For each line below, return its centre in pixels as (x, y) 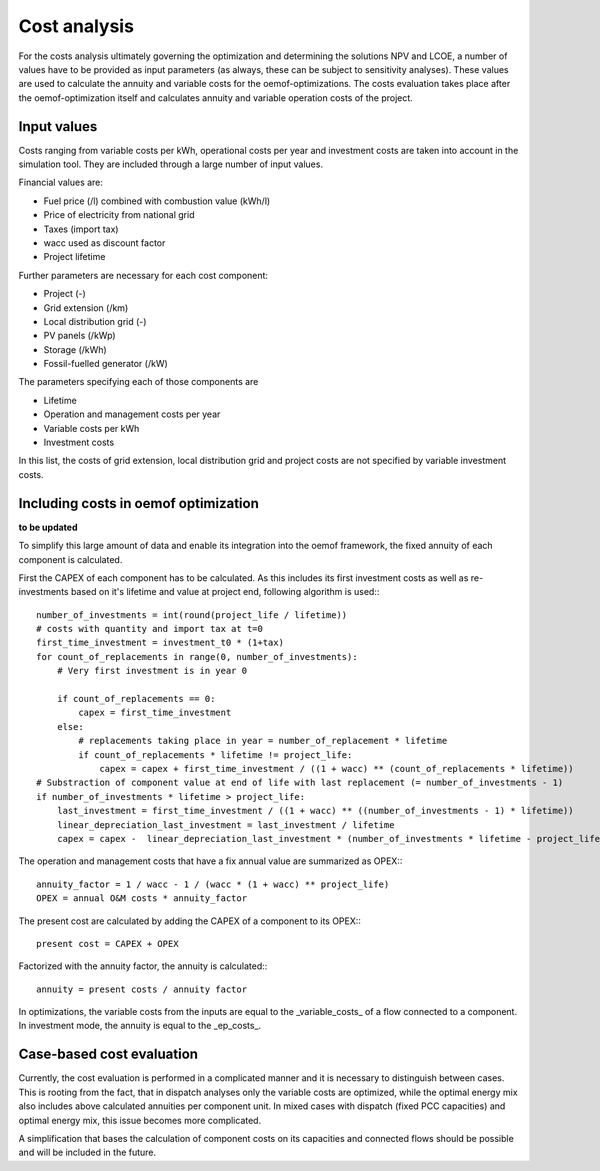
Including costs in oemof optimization (139, 503)
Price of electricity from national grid (119, 215)
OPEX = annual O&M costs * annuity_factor (142, 898)
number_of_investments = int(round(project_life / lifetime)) (192, 614)
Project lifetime (74, 257)
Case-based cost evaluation (108, 1054)
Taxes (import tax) (81, 229)
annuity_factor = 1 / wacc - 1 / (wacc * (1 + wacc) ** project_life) (213, 884)
